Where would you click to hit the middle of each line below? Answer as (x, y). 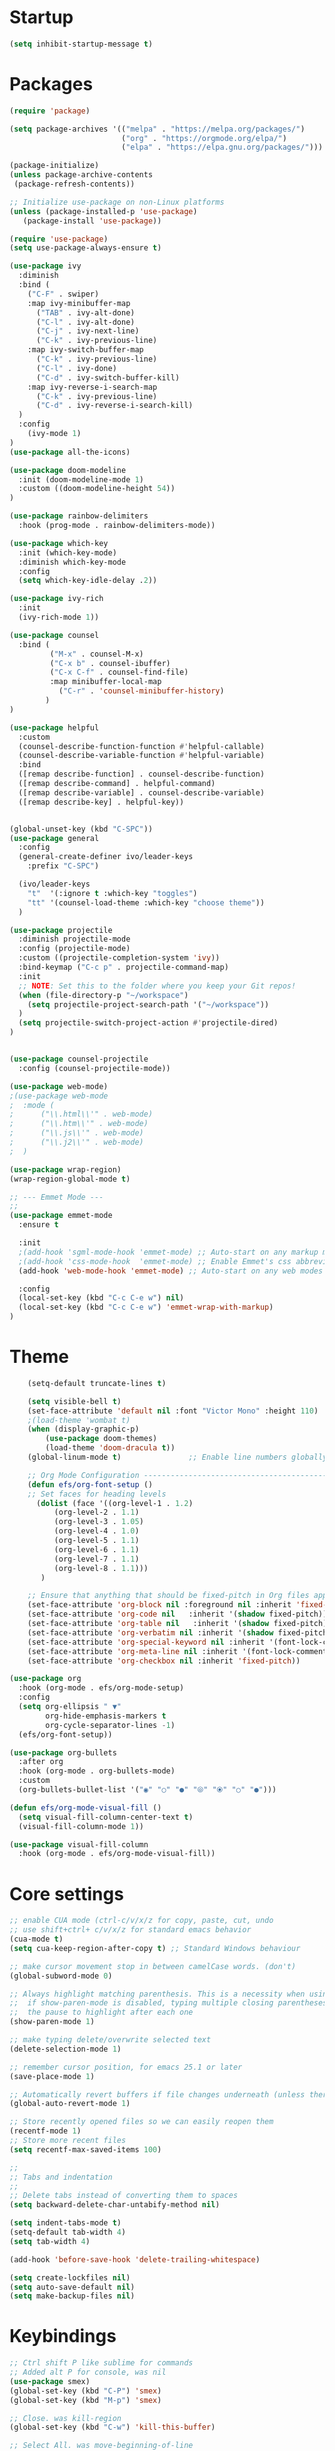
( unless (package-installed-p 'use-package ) (103, 211)
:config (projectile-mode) (74, 949)
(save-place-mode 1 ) (52, 2076)
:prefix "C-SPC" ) (63, 866)
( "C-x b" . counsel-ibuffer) (110, 663)
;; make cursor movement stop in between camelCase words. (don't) (153, 1966)
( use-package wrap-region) (65, 1169)
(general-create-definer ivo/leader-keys (106, 857)
